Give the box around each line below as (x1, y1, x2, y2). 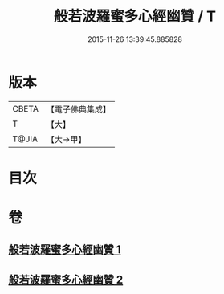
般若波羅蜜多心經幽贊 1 (8, 243, 122, 257)
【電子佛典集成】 (46, 104, 111, 115)
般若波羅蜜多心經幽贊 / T (53, 7, 217, 26)
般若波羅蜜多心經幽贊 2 (8, 272, 124, 286)
